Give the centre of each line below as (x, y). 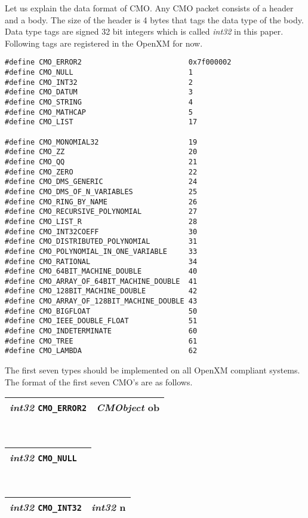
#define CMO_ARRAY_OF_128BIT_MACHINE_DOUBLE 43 (101, 301)
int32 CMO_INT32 (46, 507)
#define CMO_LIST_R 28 (101, 221)
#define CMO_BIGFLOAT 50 (101, 311)
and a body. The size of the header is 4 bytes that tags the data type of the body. (154, 19)
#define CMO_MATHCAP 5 (99, 112)
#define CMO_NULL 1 (99, 73)
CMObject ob (128, 407)
